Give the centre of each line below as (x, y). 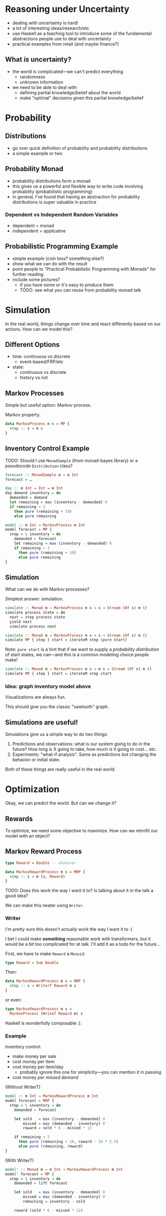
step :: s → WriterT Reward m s (43, 986)
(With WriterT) (20, 1160)
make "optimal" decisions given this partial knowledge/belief (82, 98)
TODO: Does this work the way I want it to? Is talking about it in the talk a (79, 891)
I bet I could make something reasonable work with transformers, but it (78, 939)
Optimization (32, 789)
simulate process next (33, 626)
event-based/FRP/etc (41, 362)
